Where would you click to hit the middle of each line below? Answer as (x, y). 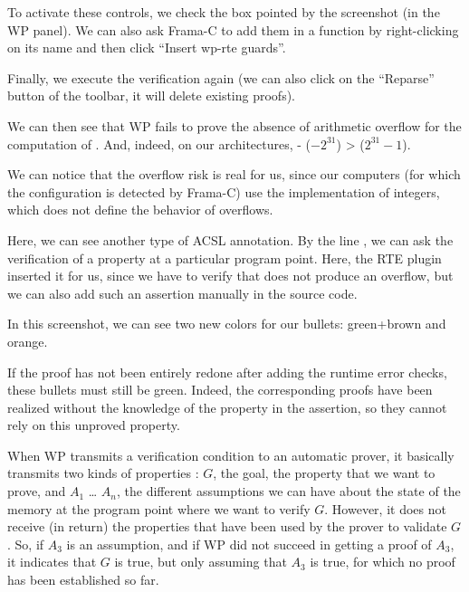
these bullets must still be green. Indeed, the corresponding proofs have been (220, 390)
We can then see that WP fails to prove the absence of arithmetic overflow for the (234, 125)
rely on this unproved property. (94, 425)
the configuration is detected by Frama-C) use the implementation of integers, (224, 191)
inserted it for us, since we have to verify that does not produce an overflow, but (230, 276)
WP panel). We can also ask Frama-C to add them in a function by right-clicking (233, 29)
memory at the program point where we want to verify (159, 508)
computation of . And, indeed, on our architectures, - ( (159, 143)
